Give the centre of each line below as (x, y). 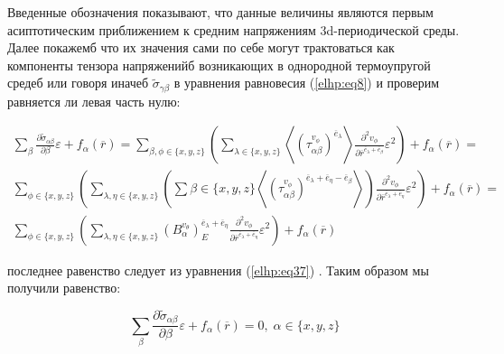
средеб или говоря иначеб (78, 83)
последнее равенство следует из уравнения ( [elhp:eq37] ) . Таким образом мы (218, 270)
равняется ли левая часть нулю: (94, 101)
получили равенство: (64, 288)
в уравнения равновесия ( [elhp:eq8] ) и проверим (307, 83)
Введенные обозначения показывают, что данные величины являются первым (220, 12)
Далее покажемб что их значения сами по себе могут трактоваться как (201, 47)
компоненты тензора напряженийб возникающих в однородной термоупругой (219, 65)
